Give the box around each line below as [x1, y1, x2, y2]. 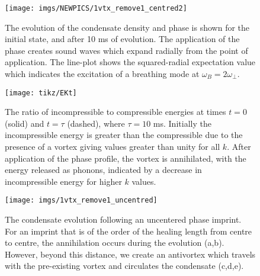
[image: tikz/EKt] [5, 88, 77, 97]
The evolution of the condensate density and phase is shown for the [5, 21, 250, 33]
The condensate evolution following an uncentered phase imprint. [5, 213, 242, 226]
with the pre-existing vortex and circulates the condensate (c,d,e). [5, 259, 244, 272]
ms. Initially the [153, 117, 211, 129]
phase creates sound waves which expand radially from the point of [5, 44, 248, 56]
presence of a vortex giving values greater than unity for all [5, 140, 220, 153]
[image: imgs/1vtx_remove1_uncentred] [5, 196, 158, 205]
